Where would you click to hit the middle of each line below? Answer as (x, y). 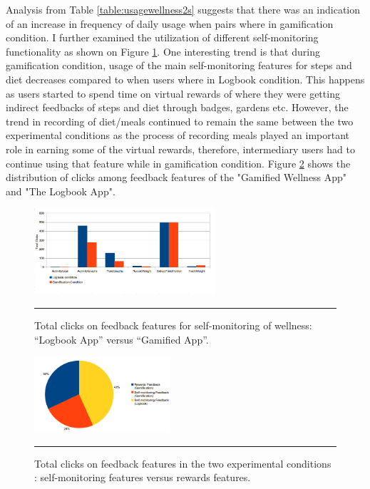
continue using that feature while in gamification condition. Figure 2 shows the (178, 163)
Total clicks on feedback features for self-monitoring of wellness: (173, 325)
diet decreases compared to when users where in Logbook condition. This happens (185, 79)
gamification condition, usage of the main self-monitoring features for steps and (179, 65)
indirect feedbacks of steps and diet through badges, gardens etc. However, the (177, 107)
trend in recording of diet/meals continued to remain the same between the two (180, 121)
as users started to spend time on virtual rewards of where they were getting (173, 93)
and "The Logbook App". (61, 191)
